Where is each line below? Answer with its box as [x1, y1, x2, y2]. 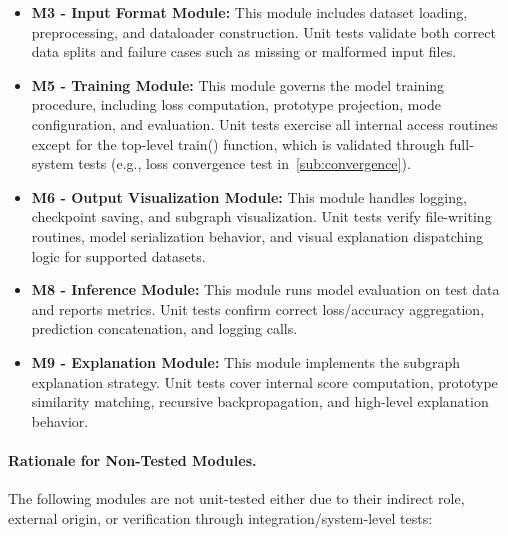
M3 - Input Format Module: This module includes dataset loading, [31, 2, 468, 22]
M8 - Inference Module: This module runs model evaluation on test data [31, 279, 500, 300]
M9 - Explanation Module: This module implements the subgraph [31, 351, 460, 372]
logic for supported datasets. [31, 245, 206, 266]
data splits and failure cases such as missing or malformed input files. [31, 41, 457, 62]
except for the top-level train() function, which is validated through [31, 133, 445, 154]
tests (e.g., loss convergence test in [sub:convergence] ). [78, 153, 411, 174]
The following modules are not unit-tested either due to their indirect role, [8, 488, 465, 509]
